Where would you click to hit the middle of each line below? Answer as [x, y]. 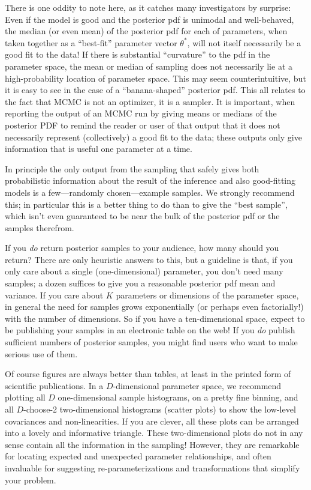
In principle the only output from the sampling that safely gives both [132, 168]
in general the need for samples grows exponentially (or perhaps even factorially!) [154, 307]
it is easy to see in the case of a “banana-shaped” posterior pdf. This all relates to [155, 90]
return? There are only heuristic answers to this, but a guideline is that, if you [149, 259]
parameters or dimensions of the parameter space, [207, 295]
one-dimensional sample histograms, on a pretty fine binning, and [178, 397]
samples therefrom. [40, 227]
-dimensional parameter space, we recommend [197, 385]
